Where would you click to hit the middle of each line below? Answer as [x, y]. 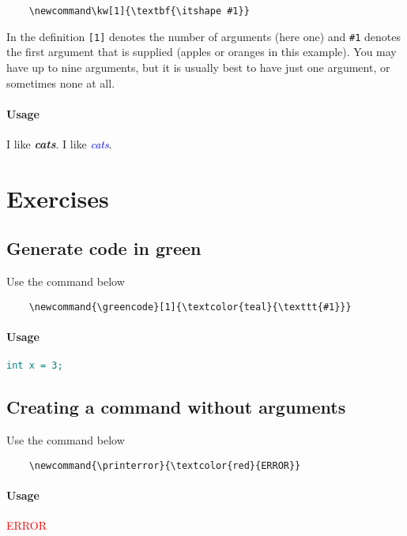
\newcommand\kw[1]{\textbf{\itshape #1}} [139, 11]
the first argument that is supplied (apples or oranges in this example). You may [202, 52]
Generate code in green [104, 248]
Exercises [58, 198]
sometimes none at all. [61, 82]
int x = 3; [35, 366]
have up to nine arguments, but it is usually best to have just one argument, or [198, 67]
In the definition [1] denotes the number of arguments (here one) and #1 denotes [203, 36]
